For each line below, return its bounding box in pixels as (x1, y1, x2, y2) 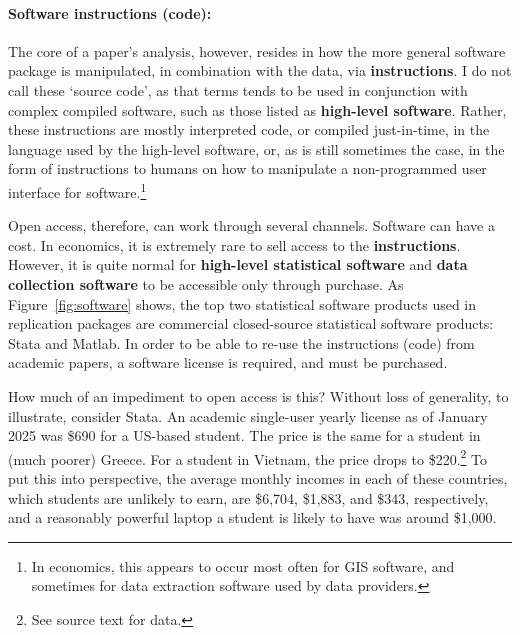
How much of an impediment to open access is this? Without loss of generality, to (8, 385, 509, 406)
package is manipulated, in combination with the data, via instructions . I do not (8, 60, 512, 81)
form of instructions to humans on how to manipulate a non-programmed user (8, 158, 487, 179)
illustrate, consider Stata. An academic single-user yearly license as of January (8, 405, 488, 426)
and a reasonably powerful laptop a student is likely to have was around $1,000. (8, 507, 497, 528)
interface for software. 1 (8, 178, 147, 202)
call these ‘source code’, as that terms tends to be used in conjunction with (8, 79, 468, 100)
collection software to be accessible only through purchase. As (8, 273, 404, 294)
